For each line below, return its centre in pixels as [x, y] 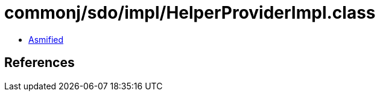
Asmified [46, 39]
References [40, 63]
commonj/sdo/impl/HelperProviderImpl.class [190, 13]
